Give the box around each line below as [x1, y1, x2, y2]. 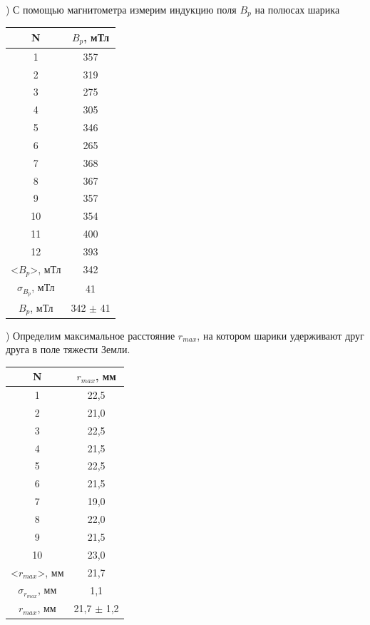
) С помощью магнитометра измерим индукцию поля [6, 2, 237, 16]
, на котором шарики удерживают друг [197, 327, 364, 342]
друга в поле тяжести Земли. [6, 342, 130, 357]
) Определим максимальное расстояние [6, 327, 175, 342]
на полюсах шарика [255, 2, 340, 16]
